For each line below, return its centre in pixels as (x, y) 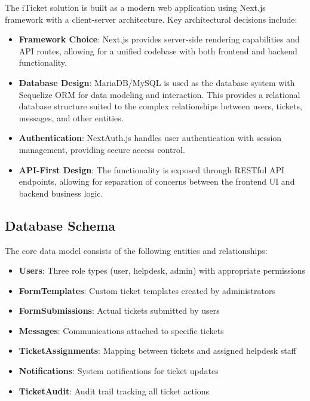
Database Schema (60, 225)
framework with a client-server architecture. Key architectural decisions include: (151, 19)
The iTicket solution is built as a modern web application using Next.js (135, 7)
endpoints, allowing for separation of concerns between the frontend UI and (157, 181)
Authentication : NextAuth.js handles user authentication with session (150, 138)
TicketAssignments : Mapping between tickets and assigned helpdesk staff (157, 351)
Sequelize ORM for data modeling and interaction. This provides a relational (159, 94)
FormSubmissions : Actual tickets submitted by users (119, 310)
